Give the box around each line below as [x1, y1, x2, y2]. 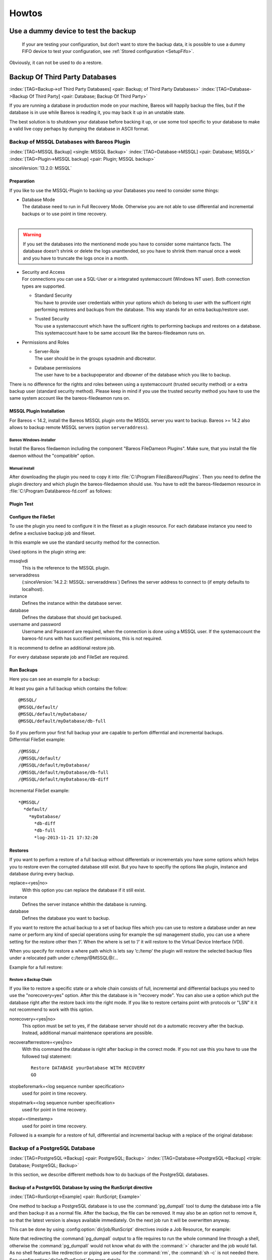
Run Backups [9, 667, 38, 673]
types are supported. [22, 283, 65, 289]
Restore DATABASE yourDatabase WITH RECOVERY [31, 1065, 146, 1070]
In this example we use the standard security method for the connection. [9, 539, 160, 545]
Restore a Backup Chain [9, 977, 52, 982]
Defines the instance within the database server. [22, 600, 122, 606]
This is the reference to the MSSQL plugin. [22, 565, 110, 571]
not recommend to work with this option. [9, 1006, 94, 1013]
